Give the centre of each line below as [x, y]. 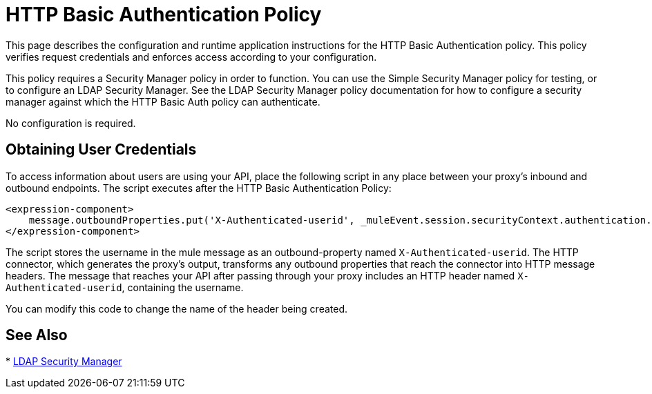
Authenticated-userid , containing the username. [125, 287]
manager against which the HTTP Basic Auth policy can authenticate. [163, 101]
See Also [37, 335]
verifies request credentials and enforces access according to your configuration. [191, 57]
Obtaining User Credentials [101, 150]
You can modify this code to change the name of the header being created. [176, 308]
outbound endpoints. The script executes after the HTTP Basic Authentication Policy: [199, 188]
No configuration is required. [71, 123]
